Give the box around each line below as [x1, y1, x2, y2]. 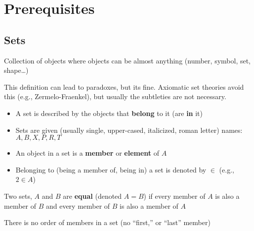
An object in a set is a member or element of [15, 148, 160, 158]
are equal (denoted [63, 190, 122, 201]
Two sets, [4, 190, 32, 201]
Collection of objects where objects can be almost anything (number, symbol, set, [4, 55, 251, 65]
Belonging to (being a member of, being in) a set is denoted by [15, 164, 207, 174]
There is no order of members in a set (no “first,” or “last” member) [4, 217, 211, 228]
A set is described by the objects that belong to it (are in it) [15, 108, 203, 118]
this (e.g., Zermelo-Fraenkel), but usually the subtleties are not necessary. [4, 91, 226, 102]
